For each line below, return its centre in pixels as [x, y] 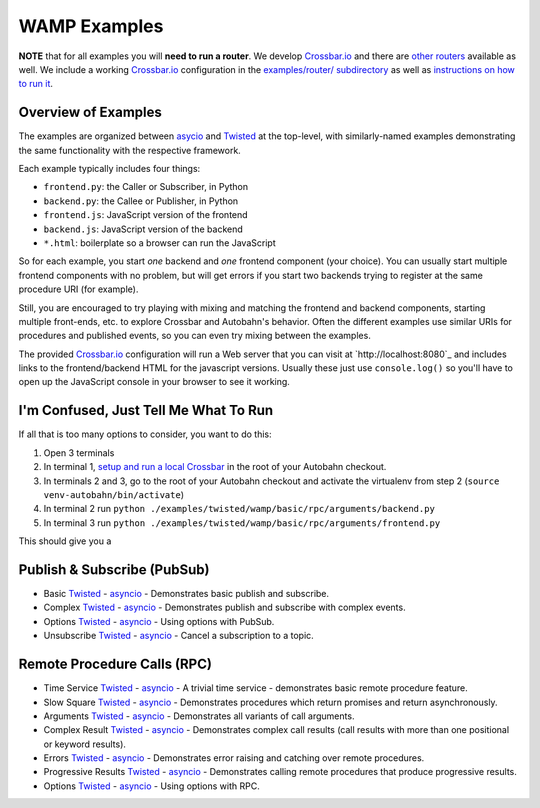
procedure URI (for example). [78, 289]
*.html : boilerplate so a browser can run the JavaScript [159, 242]
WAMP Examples [91, 26]
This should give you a [65, 541]
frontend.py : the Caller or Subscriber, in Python [146, 187]
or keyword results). [85, 744]
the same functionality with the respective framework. [130, 150]
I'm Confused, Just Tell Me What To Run [146, 410]
